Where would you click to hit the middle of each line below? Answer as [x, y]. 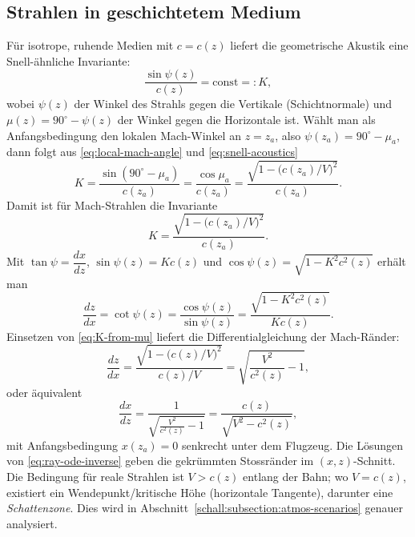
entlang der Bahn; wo [296, 476]
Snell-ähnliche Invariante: [68, 60]
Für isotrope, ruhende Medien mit [90, 45]
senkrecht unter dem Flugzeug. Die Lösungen [292, 445]
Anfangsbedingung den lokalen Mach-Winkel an [124, 135]
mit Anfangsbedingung [62, 445]
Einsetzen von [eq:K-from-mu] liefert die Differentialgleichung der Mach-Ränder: [203, 336]
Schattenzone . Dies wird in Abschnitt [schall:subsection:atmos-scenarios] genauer [205, 508]
